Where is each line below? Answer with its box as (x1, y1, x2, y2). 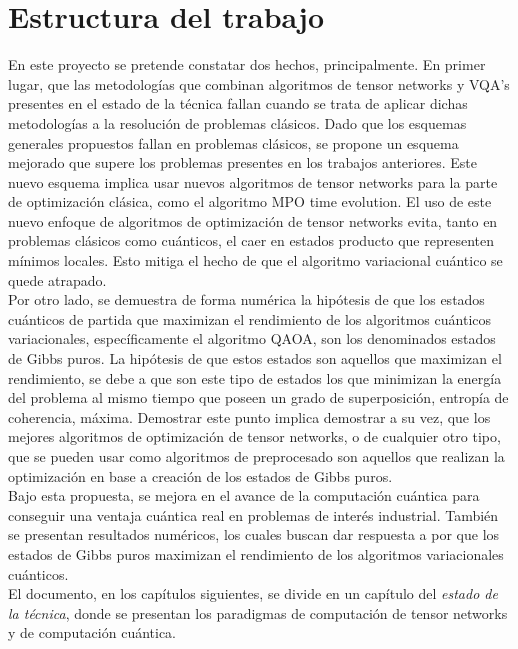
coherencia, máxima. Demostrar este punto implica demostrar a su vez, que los (8, 406, 491, 427)
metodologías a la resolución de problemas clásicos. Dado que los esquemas (8, 112, 467, 133)
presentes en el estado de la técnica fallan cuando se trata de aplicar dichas (8, 93, 468, 114)
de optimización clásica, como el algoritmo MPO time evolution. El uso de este (8, 191, 492, 212)
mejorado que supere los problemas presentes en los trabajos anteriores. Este (8, 152, 477, 173)
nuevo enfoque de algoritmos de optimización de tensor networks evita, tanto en (8, 210, 498, 231)
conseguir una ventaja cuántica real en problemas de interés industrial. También (8, 504, 499, 525)
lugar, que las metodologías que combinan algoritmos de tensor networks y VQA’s (8, 73, 510, 94)
